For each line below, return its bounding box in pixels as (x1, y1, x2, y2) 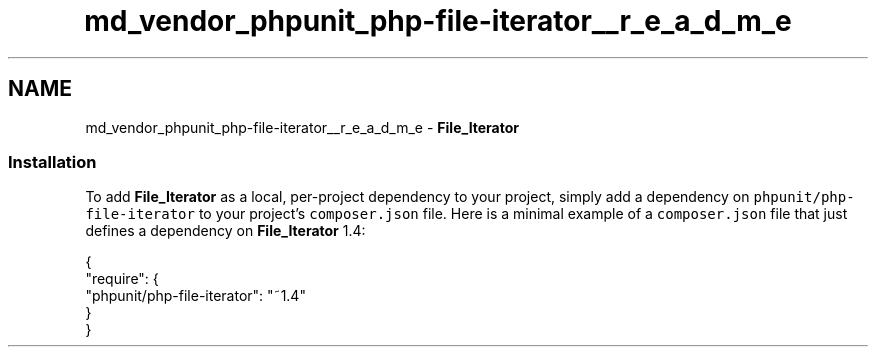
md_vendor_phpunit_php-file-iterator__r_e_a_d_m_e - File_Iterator (85, 118, 520, 136)
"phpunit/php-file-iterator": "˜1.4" (85, 287, 306, 305)
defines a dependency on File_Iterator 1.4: (85, 222, 366, 240)
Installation (8, 151, 97, 172)
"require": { (85, 270, 159, 288)
